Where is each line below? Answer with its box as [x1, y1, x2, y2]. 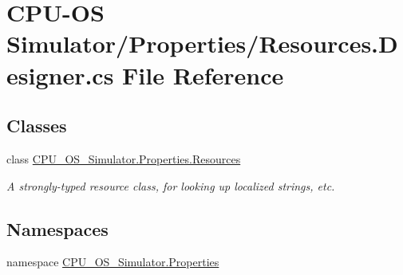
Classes [6, 113, 67, 138]
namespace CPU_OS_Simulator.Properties [6, 253, 219, 270]
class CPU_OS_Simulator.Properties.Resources [6, 150, 241, 167]
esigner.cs [6, 58, 114, 91]
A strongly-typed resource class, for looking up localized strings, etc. [6, 177, 335, 194]
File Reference [122, 58, 284, 91]
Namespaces [6, 216, 109, 241]
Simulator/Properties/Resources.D [6, 27, 398, 60]
